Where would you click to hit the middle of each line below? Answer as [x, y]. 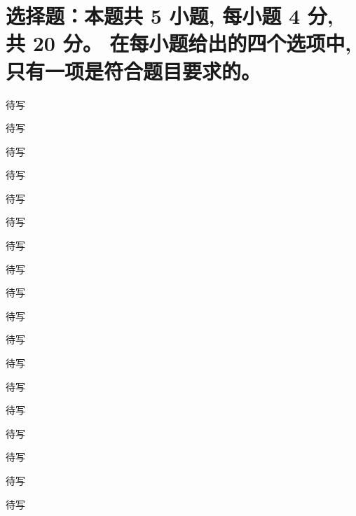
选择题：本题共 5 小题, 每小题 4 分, [170, 16]
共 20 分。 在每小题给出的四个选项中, [179, 43]
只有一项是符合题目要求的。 [133, 70]
